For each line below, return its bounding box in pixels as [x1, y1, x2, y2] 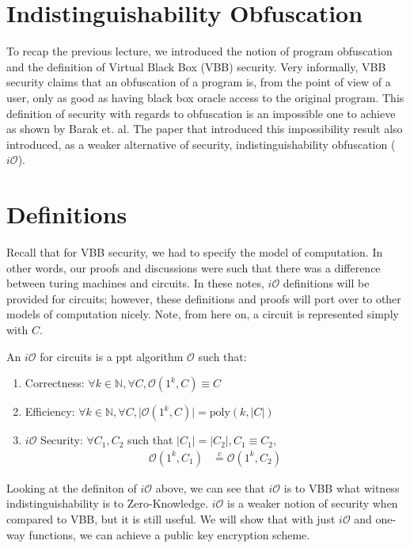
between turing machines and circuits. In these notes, [6, 275, 264, 291]
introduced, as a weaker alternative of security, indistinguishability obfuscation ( [6, 135, 396, 152]
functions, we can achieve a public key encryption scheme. [28, 526, 310, 542]
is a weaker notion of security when [226, 495, 398, 512]
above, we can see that [155, 479, 265, 496]
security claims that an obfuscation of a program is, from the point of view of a [6, 74, 391, 90]
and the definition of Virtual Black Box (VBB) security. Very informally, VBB [6, 58, 386, 74]
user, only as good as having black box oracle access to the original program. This [6, 89, 404, 105]
